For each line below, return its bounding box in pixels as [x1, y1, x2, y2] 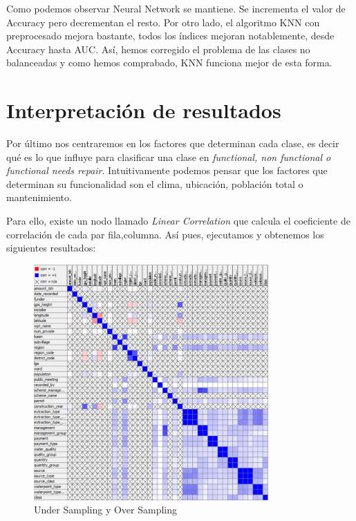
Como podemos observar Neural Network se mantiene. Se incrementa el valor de [6, 1, 346, 15]
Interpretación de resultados [6, 96, 281, 124]
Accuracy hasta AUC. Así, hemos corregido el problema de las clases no [6, 41, 310, 56]
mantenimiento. [6, 190, 72, 205]
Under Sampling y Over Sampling [34, 502, 178, 517]
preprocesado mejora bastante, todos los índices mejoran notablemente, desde [6, 28, 335, 43]
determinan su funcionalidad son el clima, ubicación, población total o [6, 176, 303, 191]
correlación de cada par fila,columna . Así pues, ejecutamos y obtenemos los [6, 227, 324, 241]
